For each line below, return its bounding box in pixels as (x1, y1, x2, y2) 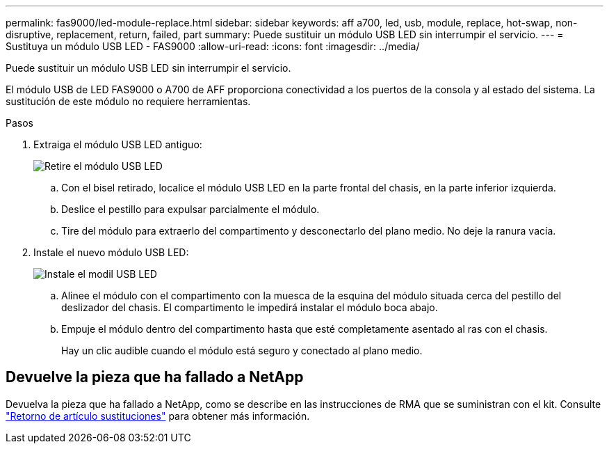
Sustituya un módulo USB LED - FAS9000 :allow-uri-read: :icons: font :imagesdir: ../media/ (6, 40, 420, 52)
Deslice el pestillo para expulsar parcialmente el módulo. (61, 203, 320, 215)
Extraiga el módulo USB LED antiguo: (33, 139, 202, 150)
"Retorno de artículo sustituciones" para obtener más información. (6, 409, 310, 422)
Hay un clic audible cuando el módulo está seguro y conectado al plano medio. (61, 345, 423, 356)
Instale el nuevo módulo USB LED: (33, 246, 189, 258)
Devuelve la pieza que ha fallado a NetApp (6, 368, 304, 386)
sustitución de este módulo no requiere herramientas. (6, 95, 251, 107)
